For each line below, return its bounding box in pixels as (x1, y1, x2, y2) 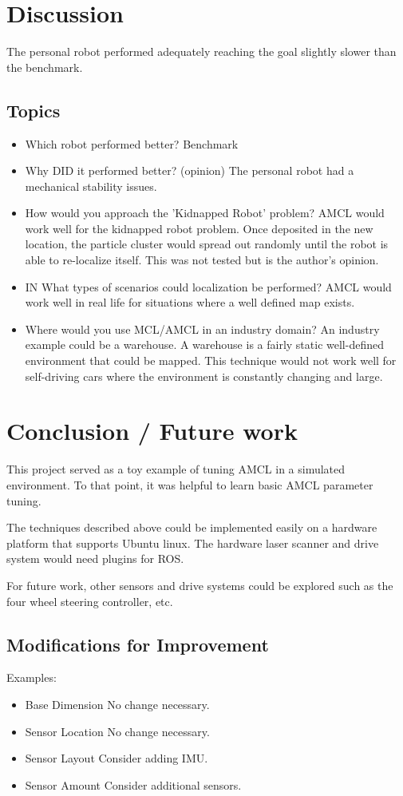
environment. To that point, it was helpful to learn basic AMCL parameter (6, 476, 373, 493)
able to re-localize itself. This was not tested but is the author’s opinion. (25, 251, 379, 268)
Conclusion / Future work (6, 414, 298, 447)
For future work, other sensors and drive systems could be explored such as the (6, 576, 393, 593)
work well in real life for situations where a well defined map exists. (25, 294, 355, 311)
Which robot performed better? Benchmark (25, 135, 239, 152)
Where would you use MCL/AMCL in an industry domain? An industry (25, 320, 380, 337)
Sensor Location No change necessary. (25, 723, 210, 739)
